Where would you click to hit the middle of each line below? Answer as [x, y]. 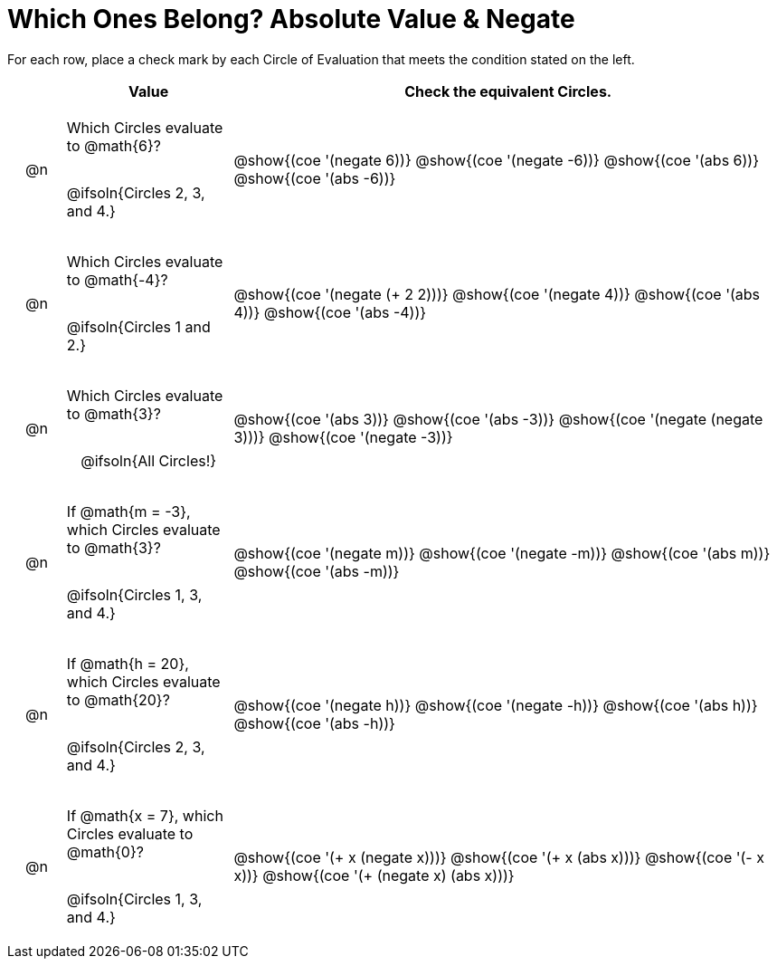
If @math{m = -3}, [128, 511]
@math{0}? [105, 851]
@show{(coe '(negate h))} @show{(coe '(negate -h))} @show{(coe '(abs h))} [496, 705]
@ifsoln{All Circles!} [149, 460]
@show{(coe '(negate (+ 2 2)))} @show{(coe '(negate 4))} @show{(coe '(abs [497, 294]
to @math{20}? [118, 699]
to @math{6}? [114, 145]
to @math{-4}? [117, 279]
